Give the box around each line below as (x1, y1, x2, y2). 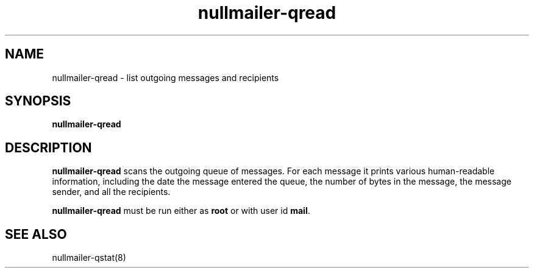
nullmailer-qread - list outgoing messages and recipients (52, 72, 279, 83)
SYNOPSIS (5, 93, 71, 109)
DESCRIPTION (5, 140, 92, 155)
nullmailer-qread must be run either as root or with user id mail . (52, 205, 310, 216)
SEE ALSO (5, 226, 67, 242)
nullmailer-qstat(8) (52, 252, 126, 263)
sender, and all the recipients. (52, 186, 171, 197)
